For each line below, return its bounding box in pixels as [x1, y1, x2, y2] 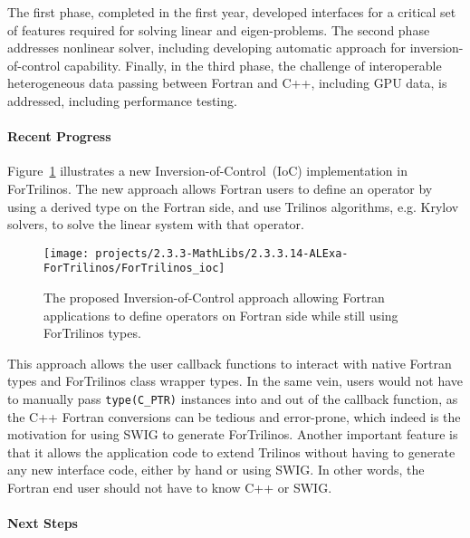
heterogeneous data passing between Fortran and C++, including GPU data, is [7, 73, 447, 92]
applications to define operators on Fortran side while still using [43, 305, 398, 324]
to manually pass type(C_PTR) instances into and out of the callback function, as [7, 389, 458, 408]
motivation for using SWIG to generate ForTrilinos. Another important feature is [7, 425, 458, 444]
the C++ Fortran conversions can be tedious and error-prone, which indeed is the [7, 407, 461, 426]
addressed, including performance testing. [7, 91, 237, 110]
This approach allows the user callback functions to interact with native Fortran [7, 353, 452, 372]
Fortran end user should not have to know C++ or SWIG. [7, 478, 332, 497]
